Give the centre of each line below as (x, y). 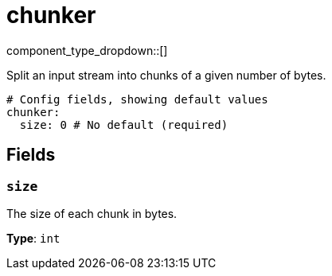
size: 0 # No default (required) (124, 124)
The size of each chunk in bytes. (92, 213)
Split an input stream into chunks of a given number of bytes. (166, 75)
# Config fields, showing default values (137, 99)
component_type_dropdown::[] (87, 50)
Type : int (33, 238)
